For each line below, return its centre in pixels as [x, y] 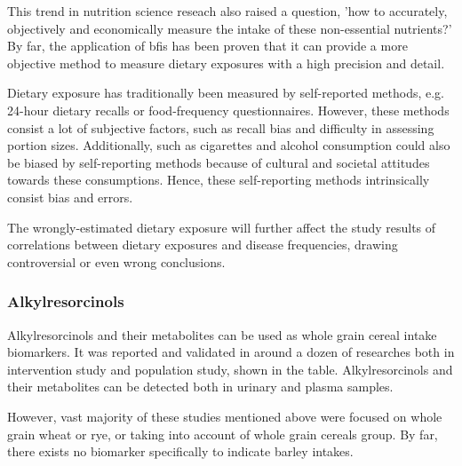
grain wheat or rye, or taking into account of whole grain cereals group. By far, [223, 434]
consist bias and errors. [70, 197]
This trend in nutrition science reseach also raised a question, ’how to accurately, [227, 11]
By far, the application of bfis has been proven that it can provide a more [207, 46]
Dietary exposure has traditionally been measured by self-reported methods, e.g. [226, 93]
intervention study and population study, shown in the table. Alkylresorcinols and [230, 369]
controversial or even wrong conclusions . [116, 261]
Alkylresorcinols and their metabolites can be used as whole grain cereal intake [222, 334]
